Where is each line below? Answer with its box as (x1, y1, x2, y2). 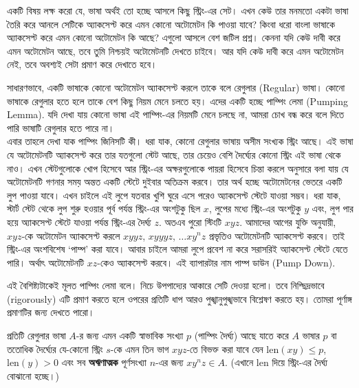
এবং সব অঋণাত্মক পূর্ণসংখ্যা (61, 355, 146, 369)
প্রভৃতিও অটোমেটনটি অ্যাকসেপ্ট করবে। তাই (208, 228, 345, 242)
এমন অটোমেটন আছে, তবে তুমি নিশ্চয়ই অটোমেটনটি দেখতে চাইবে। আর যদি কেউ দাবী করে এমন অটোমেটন (7, 43, 344, 58)
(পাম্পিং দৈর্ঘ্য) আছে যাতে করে (194, 328, 289, 343)
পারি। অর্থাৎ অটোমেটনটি (7, 255, 85, 269)
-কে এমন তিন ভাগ (110, 341, 169, 356)
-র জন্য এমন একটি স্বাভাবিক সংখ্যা (76, 328, 184, 343)
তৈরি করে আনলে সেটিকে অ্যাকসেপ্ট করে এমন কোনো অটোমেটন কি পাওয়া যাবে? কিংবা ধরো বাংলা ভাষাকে (7, 16, 335, 31)
